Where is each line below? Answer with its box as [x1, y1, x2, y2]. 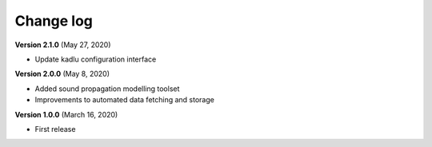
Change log [14, 12, 94, 30]
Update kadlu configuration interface [34, 54, 157, 64]
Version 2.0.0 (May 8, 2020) [14, 69, 110, 79]
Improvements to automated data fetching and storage [34, 95, 215, 105]
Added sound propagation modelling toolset [34, 84, 180, 93]
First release [34, 124, 76, 133]
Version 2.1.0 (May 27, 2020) [14, 40, 111, 50]
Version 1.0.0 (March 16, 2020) [14, 109, 118, 119]
